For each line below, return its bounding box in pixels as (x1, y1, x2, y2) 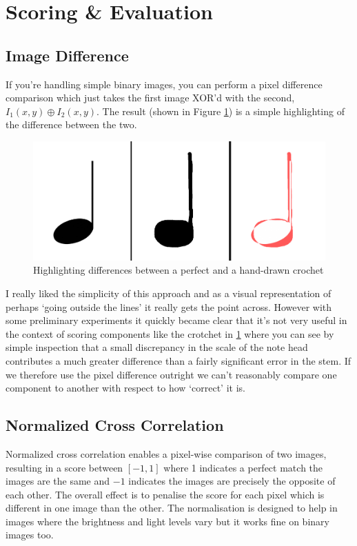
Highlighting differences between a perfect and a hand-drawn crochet (33, 263, 324, 277)
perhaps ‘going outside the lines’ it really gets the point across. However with (6, 299, 332, 314)
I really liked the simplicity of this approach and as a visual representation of (6, 285, 331, 300)
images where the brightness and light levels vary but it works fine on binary (6, 514, 329, 528)
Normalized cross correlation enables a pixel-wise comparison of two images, (6, 446, 327, 461)
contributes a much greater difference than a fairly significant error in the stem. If (6, 353, 351, 367)
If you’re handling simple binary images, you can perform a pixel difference (6, 77, 323, 91)
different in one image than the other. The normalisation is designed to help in (6, 501, 338, 515)
